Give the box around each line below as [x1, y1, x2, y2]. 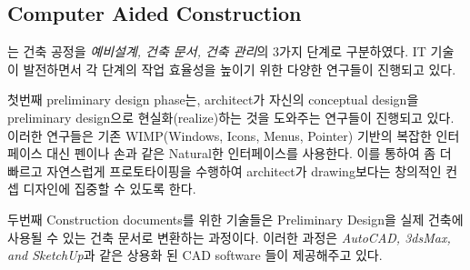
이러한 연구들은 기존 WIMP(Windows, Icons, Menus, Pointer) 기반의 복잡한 [7, 125, 432, 145]
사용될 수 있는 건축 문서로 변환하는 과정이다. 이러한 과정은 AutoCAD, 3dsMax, [7, 227, 451, 246]
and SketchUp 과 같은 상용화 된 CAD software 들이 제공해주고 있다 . [7, 245, 383, 265]
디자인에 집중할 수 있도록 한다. [23, 179, 196, 198]
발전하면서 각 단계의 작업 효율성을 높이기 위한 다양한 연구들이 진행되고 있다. [23, 59, 456, 78]
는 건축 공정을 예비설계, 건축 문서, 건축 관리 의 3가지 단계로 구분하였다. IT [7, 42, 426, 61]
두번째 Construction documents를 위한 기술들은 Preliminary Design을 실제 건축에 [7, 209, 464, 228]
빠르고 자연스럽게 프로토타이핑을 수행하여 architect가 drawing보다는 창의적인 [7, 161, 442, 180]
